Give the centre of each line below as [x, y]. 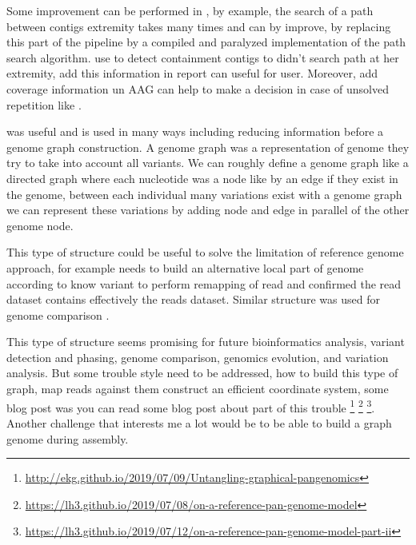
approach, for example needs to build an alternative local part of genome [185, 267]
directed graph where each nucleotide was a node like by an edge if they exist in [202, 178]
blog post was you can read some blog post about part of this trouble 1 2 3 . [191, 406]
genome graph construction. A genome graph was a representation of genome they [208, 147]
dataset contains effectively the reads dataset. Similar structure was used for [193, 299]
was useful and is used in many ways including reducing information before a [195, 131]
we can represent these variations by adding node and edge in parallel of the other [208, 210]
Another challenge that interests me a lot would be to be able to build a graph [199, 422]
